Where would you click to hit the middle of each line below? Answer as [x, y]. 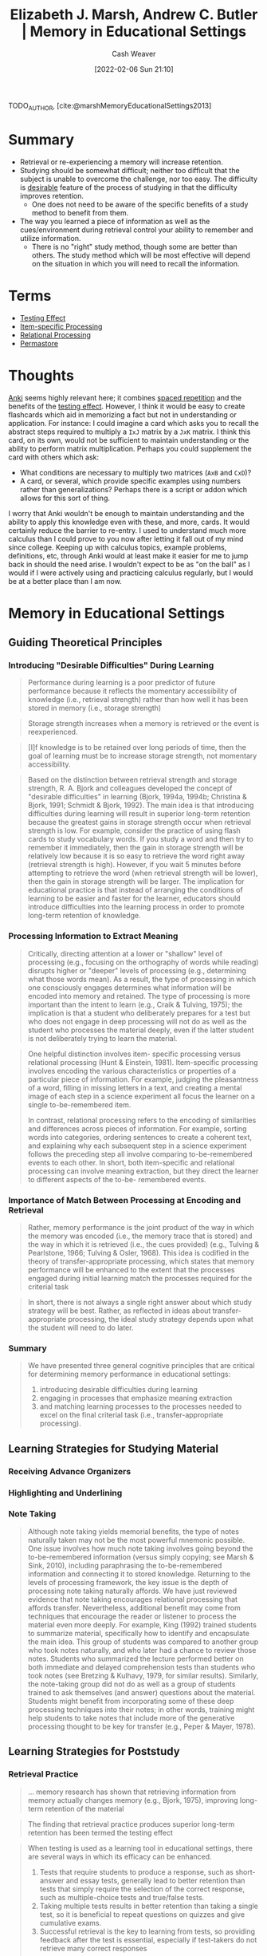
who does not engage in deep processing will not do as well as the [137, 1021]
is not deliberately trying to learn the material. [102, 1038]
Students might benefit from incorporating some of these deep [131, 1701]
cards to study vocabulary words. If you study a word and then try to [140, 839]
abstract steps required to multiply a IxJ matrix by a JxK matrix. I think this [130, 432]
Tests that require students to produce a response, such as [136, 1871]
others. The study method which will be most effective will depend [141, 255]
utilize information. [50, 238]
